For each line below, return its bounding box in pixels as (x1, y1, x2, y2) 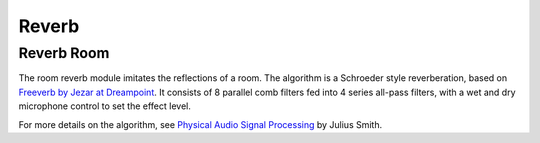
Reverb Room (18, 44, 110, 62)
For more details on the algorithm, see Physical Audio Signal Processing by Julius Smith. (18, 118, 383, 130)
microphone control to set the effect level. (18, 100, 192, 112)
